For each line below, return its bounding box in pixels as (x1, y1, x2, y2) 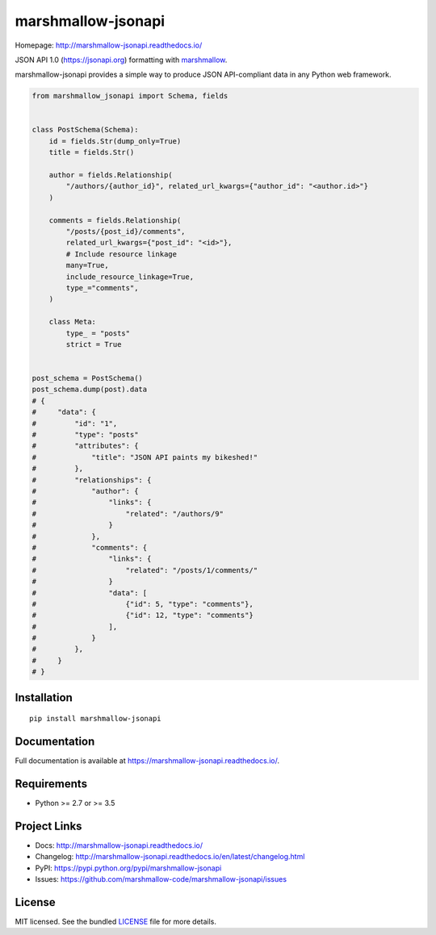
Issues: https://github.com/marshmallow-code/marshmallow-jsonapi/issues (35, 874, 287, 884)
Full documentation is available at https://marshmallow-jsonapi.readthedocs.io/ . (15, 756, 280, 766)
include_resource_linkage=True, (65, 272, 194, 282)
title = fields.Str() (48, 148, 135, 157)
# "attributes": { (31, 441, 139, 451)
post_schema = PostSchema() (31, 374, 143, 383)
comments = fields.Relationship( (48, 215, 182, 225)
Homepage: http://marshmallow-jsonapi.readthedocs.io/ (15, 40, 203, 50)
